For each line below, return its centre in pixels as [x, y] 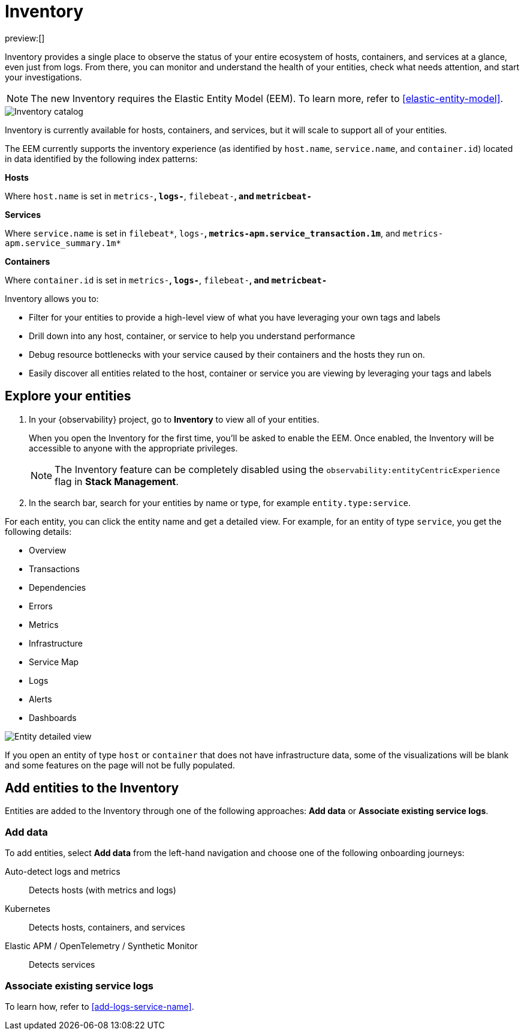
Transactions [54, 569]
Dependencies [58, 587]
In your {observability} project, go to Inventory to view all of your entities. [174, 419]
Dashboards [53, 717]
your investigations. [43, 77]
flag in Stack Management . [117, 481]
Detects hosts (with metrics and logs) [103, 890]
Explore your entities [68, 396]
